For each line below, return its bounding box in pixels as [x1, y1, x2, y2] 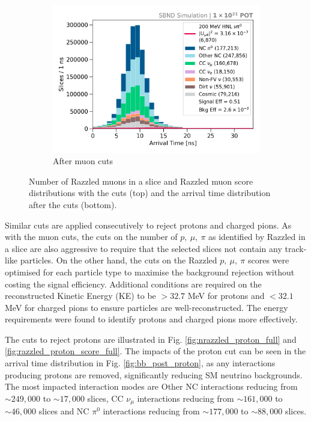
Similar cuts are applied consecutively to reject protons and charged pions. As [5, 218, 292, 231]
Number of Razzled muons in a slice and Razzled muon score [29, 174, 253, 187]
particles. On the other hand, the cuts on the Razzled [20, 254, 217, 266]
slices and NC [38, 405, 89, 417]
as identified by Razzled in [208, 230, 306, 243]
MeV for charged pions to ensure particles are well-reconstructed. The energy [5, 301, 288, 313]
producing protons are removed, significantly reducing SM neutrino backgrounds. [5, 368, 303, 381]
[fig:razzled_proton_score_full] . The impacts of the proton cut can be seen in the [5, 345, 306, 357]
